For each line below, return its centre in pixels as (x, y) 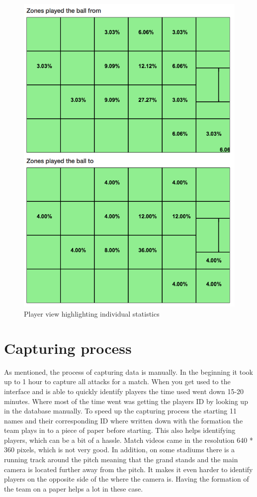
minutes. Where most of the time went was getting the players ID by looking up (126, 401)
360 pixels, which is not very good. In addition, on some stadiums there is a (120, 450)
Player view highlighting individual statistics (92, 314)
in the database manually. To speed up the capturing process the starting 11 (120, 411)
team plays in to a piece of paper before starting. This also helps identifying (120, 430)
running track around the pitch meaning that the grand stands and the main (121, 459)
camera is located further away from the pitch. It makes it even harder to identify (128, 469)
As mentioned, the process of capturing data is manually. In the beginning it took (128, 372)
